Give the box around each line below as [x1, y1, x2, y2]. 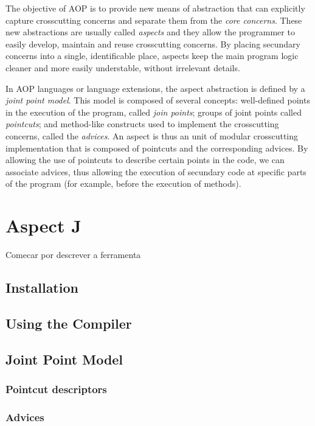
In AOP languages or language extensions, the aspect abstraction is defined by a [5, 82, 305, 94]
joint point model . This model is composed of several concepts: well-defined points [5, 94, 310, 106]
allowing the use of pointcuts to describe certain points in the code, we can [5, 153, 285, 166]
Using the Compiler [5, 313, 132, 332]
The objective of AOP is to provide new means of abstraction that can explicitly [5, 2, 305, 14]
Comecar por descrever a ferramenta [5, 248, 141, 261]
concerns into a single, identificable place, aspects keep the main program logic [5, 49, 299, 62]
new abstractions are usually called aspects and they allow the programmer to [5, 26, 295, 38]
